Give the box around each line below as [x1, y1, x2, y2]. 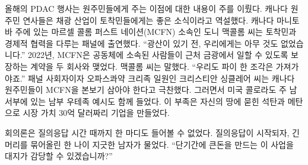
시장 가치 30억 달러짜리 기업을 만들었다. [23, 106, 170, 119]
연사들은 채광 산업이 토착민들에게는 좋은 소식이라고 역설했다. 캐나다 [23, 14, 274, 26]
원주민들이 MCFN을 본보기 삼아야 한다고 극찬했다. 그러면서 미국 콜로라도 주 [5, 83, 287, 96]
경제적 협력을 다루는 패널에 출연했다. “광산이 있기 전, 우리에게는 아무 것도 [5, 37, 278, 49]
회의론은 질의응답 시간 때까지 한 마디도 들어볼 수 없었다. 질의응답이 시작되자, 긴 [5, 126, 300, 138]
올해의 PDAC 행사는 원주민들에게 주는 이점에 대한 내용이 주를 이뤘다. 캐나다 [5, 2, 288, 14]
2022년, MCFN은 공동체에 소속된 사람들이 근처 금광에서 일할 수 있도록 [27, 48, 288, 61]
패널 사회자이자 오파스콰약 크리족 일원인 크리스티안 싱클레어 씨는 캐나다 [27, 72, 295, 84]
